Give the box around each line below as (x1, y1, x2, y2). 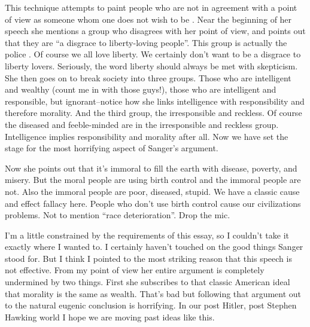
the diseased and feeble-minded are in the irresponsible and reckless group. (5, 118, 279, 130)
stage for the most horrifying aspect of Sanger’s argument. (5, 142, 218, 154)
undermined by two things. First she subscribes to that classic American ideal (5, 276, 290, 288)
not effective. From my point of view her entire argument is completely (5, 264, 265, 276)
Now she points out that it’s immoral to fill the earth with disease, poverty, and (5, 161, 297, 174)
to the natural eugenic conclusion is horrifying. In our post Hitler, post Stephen (5, 299, 297, 311)
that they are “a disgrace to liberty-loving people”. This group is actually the (5, 36, 287, 48)
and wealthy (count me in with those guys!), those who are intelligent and (5, 83, 276, 96)
